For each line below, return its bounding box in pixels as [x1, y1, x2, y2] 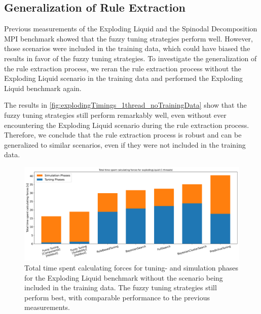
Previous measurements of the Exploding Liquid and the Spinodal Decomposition [4, 23, 257, 34]
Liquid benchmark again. [4, 82, 82, 93]
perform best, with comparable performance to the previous [24, 292, 210, 302]
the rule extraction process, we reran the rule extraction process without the [4, 63, 241, 73]
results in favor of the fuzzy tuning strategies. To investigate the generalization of [4, 53, 257, 63]
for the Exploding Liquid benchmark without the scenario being [24, 272, 223, 283]
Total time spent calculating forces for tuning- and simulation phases [24, 262, 239, 273]
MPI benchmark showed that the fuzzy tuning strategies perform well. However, [4, 33, 253, 43]
